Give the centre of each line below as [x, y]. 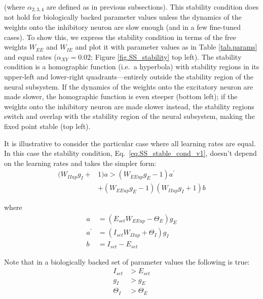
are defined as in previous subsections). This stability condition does [153, 7]
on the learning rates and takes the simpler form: [80, 163]
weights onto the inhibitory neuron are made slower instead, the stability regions [129, 106]
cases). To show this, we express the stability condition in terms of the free [120, 37]
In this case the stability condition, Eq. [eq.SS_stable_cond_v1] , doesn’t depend [130, 153]
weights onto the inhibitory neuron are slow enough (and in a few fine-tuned [122, 27]
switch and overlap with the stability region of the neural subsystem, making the [129, 116]
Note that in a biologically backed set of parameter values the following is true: [127, 261]
